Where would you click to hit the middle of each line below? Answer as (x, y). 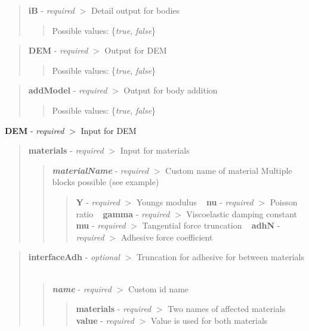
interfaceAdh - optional (74, 257)
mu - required (101, 225)
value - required (105, 320)
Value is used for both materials (209, 320)
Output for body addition (171, 90)
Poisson (284, 202)
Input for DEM (109, 130)
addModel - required (68, 90)
